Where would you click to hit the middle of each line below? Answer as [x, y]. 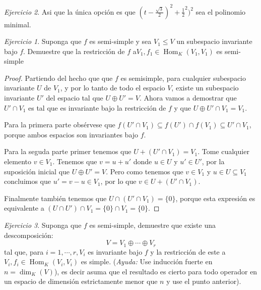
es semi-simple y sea [120, 41]
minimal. [18, 24]
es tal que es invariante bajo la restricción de [97, 107]
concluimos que [28, 181]
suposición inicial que [37, 171]
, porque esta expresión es [215, 198]
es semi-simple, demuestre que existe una [153, 225]
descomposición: [29, 235]
